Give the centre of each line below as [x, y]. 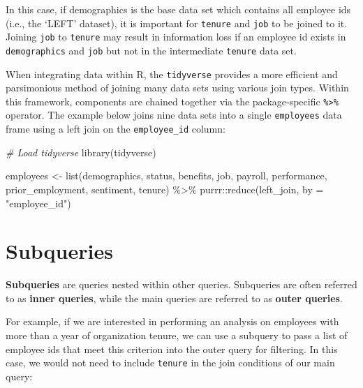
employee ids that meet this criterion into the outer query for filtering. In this [172, 349]
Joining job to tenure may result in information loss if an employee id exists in [176, 37]
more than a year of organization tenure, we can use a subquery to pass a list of [177, 335]
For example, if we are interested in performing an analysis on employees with [172, 321]
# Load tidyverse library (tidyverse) [81, 152]
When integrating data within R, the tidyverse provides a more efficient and [172, 74]
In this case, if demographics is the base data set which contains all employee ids [178, 9]
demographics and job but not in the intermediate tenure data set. [151, 50]
